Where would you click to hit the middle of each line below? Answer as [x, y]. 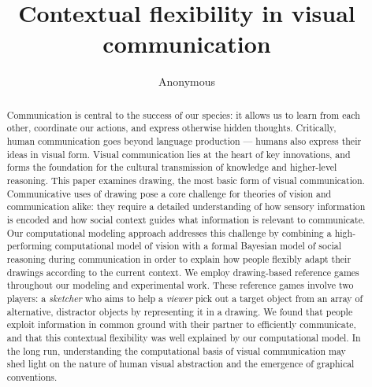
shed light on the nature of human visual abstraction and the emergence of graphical [180, 364]
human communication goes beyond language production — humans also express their [184, 141]
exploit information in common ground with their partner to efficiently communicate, [181, 324]
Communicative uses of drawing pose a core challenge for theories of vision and [169, 193]
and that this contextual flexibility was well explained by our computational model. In [184, 337]
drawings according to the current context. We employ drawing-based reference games [183, 272]
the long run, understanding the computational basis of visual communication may [176, 350]
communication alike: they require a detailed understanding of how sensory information [186, 206]
